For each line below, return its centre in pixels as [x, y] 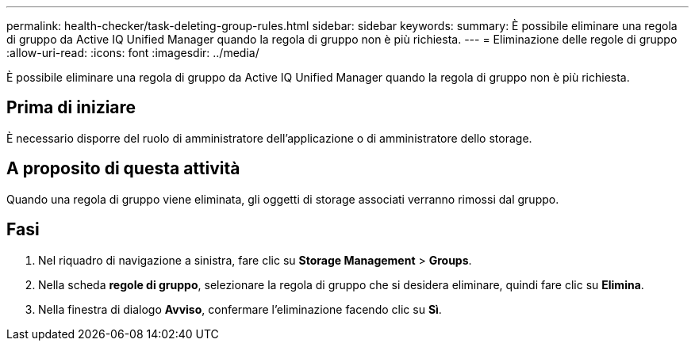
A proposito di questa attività [123, 169]
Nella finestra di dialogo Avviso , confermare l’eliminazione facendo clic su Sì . [240, 309]
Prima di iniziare [71, 108]
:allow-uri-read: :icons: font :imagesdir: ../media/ [133, 53]
